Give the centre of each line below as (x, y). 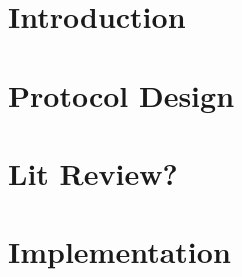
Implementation (119, 251)
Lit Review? (93, 172)
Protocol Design (121, 94)
